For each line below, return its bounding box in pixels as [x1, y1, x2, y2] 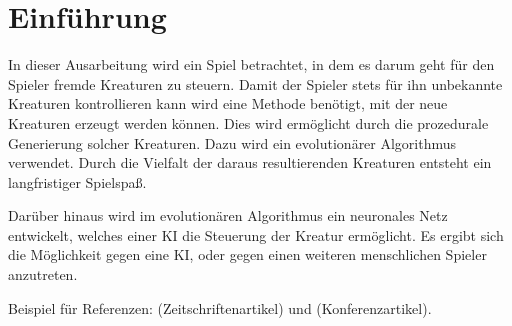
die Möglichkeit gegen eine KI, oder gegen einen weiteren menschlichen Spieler [8, 244, 487, 265]
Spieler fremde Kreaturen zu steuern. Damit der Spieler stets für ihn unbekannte [8, 73, 503, 94]
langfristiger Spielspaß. [8, 171, 147, 192]
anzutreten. [8, 264, 78, 285]
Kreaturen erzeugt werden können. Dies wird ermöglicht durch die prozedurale [8, 112, 489, 133]
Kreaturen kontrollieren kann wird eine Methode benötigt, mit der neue [8, 93, 448, 114]
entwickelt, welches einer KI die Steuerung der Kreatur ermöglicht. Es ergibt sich [8, 224, 504, 245]
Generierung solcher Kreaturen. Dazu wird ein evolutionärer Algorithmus [8, 132, 457, 153]
